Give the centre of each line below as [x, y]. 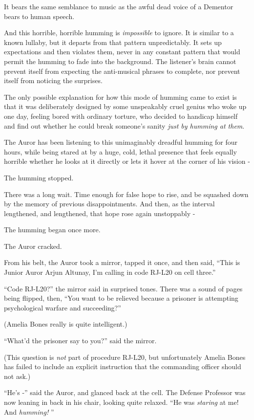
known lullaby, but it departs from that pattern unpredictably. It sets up [113, 42]
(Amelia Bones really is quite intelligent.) [66, 324]
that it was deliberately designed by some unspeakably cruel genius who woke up [125, 106]
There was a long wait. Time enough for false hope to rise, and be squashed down [126, 194]
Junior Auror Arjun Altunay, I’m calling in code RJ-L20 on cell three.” [110, 272]
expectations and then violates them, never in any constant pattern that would [122, 52]
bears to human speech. [39, 16]
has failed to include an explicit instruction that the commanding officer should [123, 366]
